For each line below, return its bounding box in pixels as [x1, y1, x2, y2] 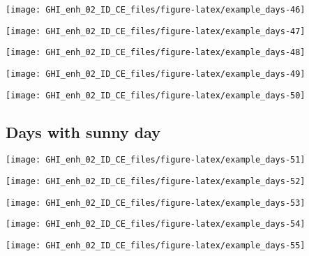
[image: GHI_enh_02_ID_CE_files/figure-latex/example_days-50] [6, 90, 306, 100]
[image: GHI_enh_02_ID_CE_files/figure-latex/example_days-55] [6, 241, 306, 251]
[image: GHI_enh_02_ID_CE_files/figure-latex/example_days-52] [6, 176, 306, 187]
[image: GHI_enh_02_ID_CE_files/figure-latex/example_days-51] [6, 155, 306, 165]
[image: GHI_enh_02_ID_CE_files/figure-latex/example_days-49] [6, 68, 306, 79]
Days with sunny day [6, 121, 161, 142]
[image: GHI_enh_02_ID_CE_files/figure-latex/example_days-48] [6, 47, 306, 58]
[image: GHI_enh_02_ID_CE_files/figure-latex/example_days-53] [6, 197, 306, 208]
